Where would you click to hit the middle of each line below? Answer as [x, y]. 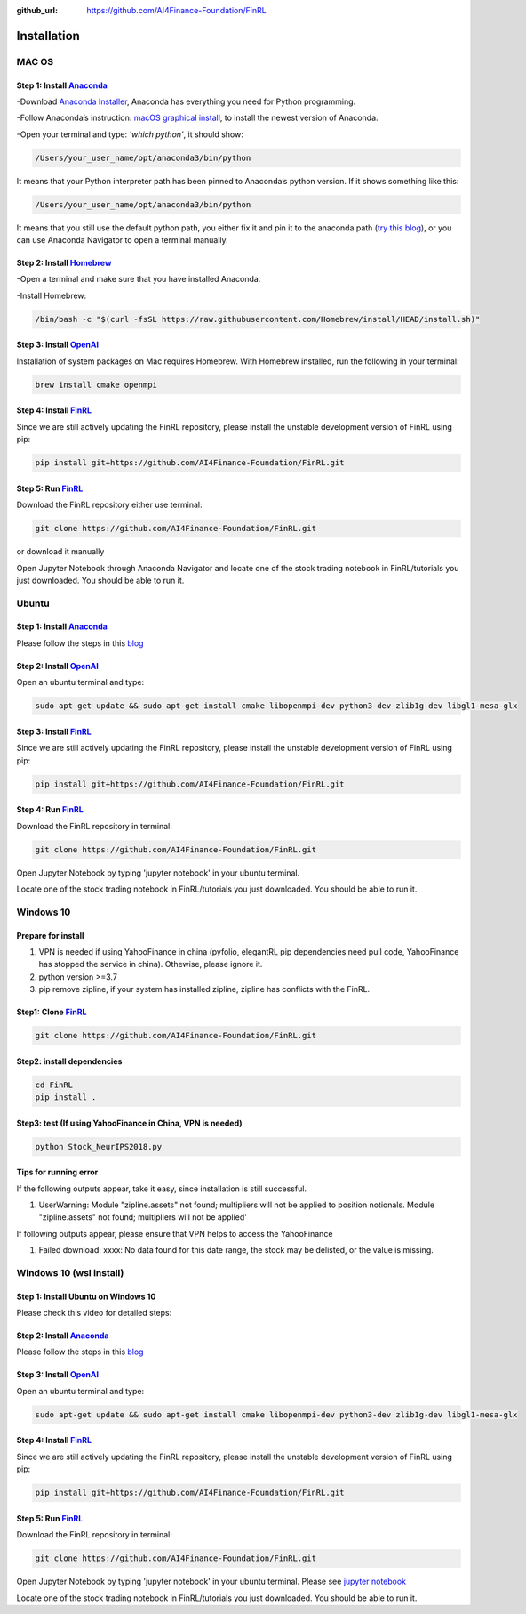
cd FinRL [54, 1085]
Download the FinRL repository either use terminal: [109, 505]
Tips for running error [57, 1172]
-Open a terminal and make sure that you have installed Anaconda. [139, 279]
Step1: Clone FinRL [52, 1012]
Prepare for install [50, 935]
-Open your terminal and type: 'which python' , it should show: [130, 134]
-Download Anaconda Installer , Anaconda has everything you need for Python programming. [186, 101]
